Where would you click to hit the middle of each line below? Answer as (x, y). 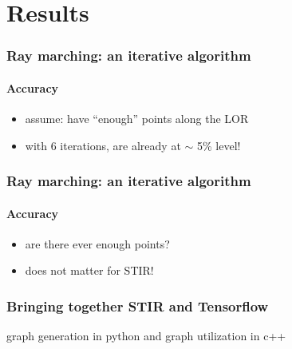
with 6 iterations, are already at (103, 145)
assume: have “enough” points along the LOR (137, 119)
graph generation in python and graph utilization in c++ (146, 336)
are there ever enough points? (97, 243)
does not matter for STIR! (89, 270)
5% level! (219, 145)
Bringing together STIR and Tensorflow (138, 305)
